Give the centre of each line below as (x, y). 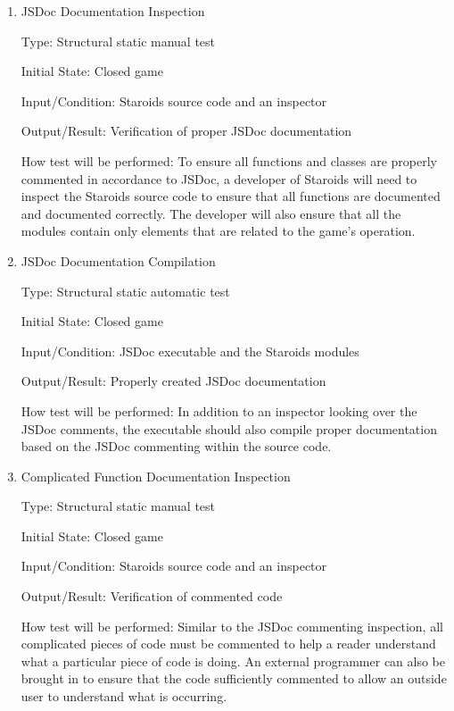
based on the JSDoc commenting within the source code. (176, 446)
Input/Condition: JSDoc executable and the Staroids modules (190, 351)
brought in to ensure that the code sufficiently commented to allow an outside (234, 678)
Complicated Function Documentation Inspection (156, 476)
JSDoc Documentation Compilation (118, 260)
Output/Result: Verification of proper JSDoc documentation (186, 131)
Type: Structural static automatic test (125, 291)
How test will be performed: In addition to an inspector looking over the (219, 410)
